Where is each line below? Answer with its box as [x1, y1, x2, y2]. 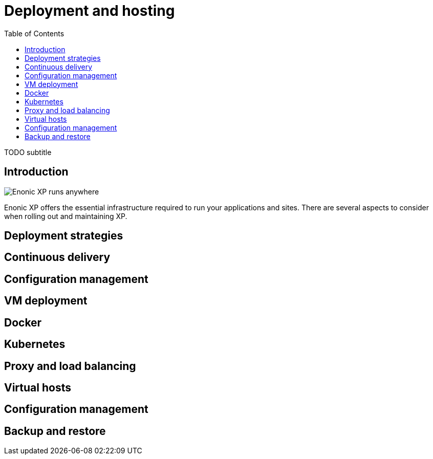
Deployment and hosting [4, 2, 175, 19]
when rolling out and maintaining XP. [4, 211, 127, 221]
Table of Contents [4, 29, 64, 38]
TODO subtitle [4, 147, 52, 157]
